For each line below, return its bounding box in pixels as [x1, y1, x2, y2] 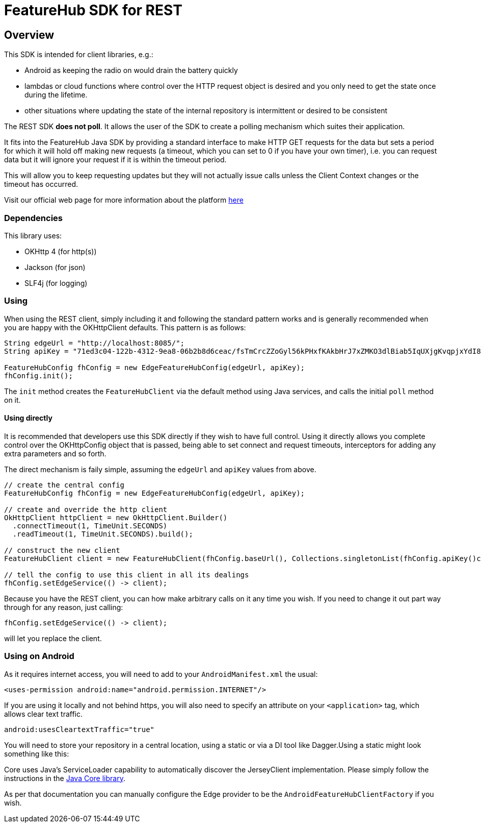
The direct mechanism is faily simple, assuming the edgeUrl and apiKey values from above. [4, 465, 316, 474]
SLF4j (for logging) [24, 278, 88, 287]
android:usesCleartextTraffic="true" [4, 725, 155, 734]
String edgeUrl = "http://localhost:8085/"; [4, 338, 185, 347]
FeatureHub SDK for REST [4, 2, 182, 19]
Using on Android [4, 651, 74, 662]
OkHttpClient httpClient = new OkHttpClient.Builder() [4, 513, 228, 522]
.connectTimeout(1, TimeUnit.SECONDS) [12, 521, 168, 530]
